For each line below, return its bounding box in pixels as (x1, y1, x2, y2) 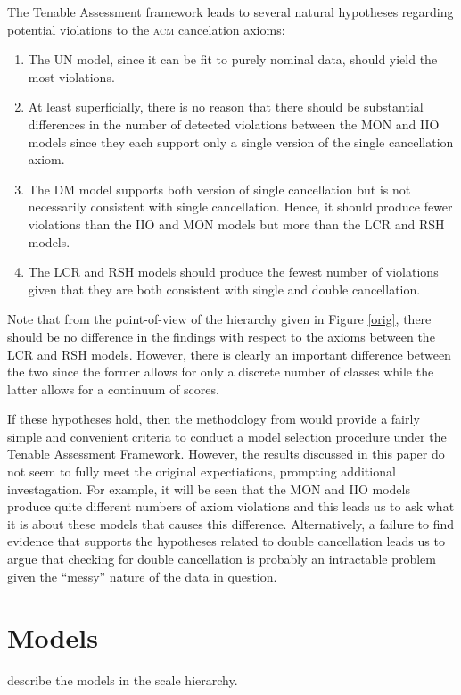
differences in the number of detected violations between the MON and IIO (28, 114, 440, 133)
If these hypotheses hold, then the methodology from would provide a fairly (7, 410, 420, 428)
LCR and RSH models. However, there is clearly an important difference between (7, 344, 451, 363)
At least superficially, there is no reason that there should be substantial (28, 97, 424, 116)
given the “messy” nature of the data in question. (7, 567, 277, 585)
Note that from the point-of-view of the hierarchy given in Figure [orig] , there (7, 310, 432, 328)
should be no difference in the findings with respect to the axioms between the (7, 327, 435, 345)
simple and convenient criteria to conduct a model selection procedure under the (7, 426, 447, 445)
